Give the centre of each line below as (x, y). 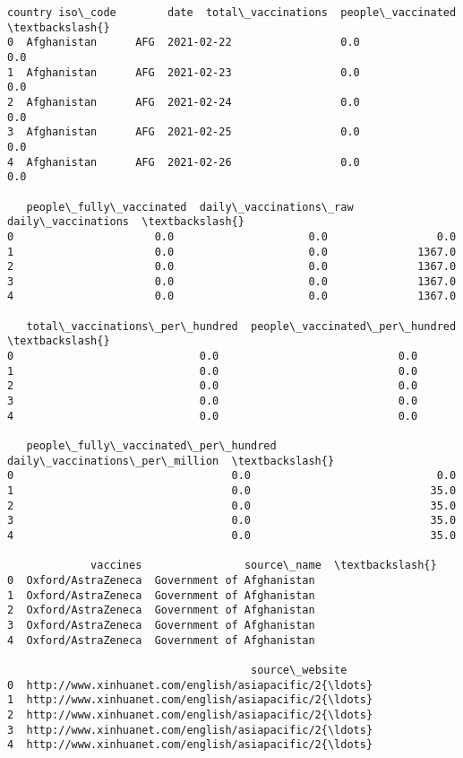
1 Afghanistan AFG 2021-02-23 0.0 (184, 72)
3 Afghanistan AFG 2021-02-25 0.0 (184, 132)
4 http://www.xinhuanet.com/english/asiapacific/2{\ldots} (190, 745)
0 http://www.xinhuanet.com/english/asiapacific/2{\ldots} (190, 685)
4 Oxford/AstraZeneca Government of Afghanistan (161, 640)
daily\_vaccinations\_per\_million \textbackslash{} (171, 461)
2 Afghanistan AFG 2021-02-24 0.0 (184, 102)
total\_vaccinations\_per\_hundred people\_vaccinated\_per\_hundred (241, 326)
